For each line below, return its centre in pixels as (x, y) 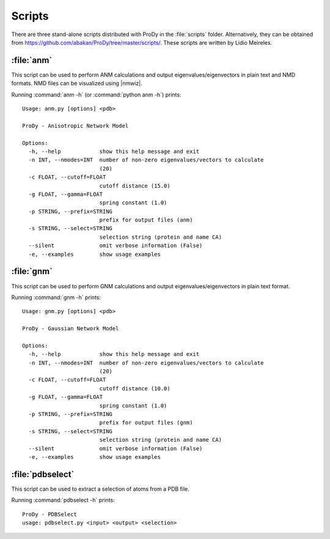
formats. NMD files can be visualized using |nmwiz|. (77, 83)
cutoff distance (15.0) (135, 186)
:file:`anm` (32, 60)
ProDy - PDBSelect (50, 514)
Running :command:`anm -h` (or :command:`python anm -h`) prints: (96, 94)
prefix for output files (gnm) (146, 423)
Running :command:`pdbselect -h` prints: (63, 500)
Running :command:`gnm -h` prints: (56, 297)
